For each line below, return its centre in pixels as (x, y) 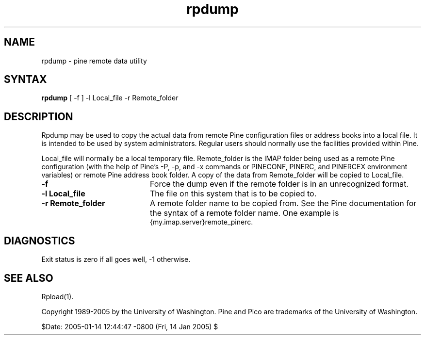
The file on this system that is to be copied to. (233, 194)
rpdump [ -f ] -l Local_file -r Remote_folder (110, 98)
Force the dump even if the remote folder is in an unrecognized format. (279, 184)
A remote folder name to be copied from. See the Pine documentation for (283, 203)
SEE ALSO (29, 278)
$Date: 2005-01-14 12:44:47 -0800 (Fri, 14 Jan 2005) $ (130, 326)
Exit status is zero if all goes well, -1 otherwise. (116, 259)
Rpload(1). (57, 296)
